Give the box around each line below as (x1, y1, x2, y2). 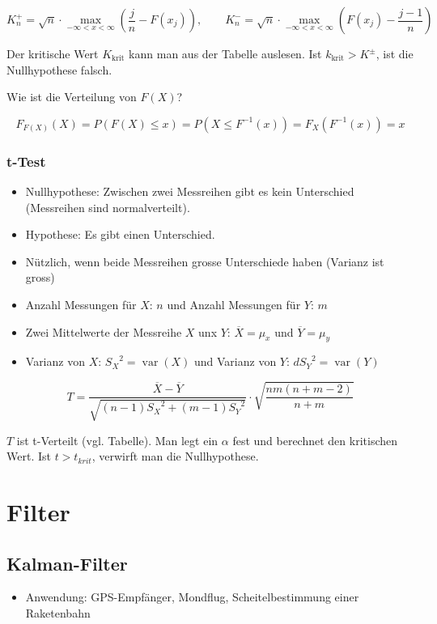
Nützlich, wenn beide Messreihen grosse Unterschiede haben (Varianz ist (25, 253, 384, 270)
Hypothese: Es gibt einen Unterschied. (25, 226, 215, 243)
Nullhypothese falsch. (6, 61, 112, 78)
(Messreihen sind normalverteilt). (25, 198, 190, 215)
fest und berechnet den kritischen (232, 431, 398, 448)
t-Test (6, 151, 46, 171)
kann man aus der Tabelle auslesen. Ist (129, 45, 322, 62)
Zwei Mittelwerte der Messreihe (25, 323, 182, 340)
